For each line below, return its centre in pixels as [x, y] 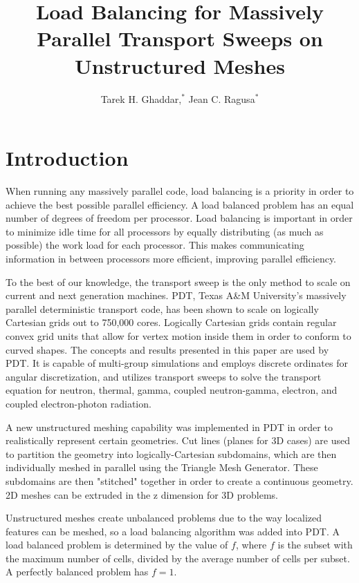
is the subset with [315, 545]
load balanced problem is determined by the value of [117, 545]
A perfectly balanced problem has [77, 572]
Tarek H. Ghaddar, [141, 98]
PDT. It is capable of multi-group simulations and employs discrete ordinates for [177, 363]
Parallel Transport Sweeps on [180, 38]
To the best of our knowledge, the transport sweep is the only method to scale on [178, 281]
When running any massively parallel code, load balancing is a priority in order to [180, 191]
